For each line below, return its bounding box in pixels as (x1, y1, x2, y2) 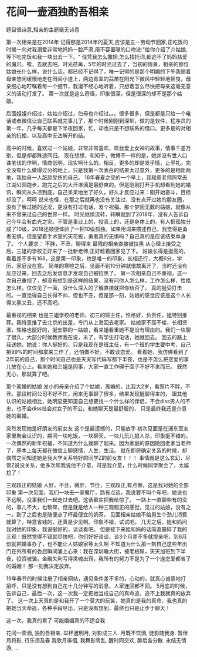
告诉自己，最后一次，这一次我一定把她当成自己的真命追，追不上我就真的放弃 (6, 589, 191, 596)
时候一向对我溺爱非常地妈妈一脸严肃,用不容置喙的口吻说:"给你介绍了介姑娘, (6, 45, 188, 53)
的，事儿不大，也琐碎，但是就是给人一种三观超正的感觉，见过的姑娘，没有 (6, 503, 186, 510)
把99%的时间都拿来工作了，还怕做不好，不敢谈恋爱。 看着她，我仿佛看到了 (6, 348, 189, 355)
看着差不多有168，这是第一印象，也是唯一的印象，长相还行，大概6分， (6, 254, 177, 262)
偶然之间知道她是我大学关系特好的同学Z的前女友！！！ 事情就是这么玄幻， (6, 454, 186, 461)
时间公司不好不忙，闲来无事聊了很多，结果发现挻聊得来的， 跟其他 (26, 390, 188, 397)
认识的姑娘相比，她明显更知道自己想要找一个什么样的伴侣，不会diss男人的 (6, 397, 186, 404)
